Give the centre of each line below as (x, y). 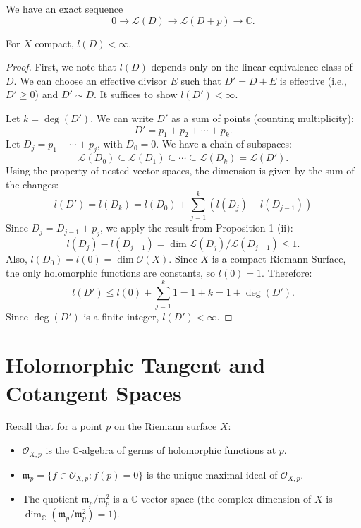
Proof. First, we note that (61, 67)
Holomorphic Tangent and (136, 365)
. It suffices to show (136, 94)
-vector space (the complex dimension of (225, 499)
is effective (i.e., (313, 80)
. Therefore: (287, 272)
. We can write (122, 118)
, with (110, 144)
